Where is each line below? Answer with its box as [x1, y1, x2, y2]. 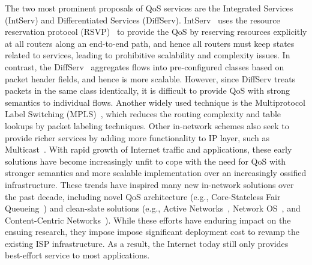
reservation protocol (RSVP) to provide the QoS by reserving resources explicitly [5, 25, 307, 38]
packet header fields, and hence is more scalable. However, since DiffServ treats [5, 72, 296, 85]
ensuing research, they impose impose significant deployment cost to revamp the [5, 225, 299, 238]
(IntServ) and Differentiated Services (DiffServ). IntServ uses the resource [5, 13, 280, 26]
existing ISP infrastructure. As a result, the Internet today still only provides [5, 237, 289, 249]
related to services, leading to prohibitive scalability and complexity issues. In [5, 49, 290, 61]
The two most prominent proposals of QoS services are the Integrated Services [5, 2, 293, 14]
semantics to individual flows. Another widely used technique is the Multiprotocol [5, 96, 305, 108]
